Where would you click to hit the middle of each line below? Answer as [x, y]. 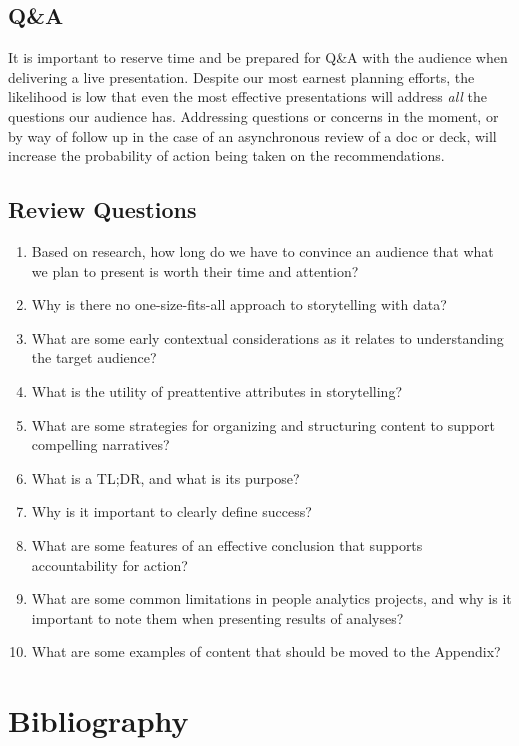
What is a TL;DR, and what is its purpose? [165, 477]
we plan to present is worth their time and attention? [195, 270]
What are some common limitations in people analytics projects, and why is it [271, 598]
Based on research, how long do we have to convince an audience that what [262, 250]
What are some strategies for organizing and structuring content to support [263, 424]
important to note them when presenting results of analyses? [217, 617]
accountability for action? [109, 564]
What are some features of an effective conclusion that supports [227, 544]
